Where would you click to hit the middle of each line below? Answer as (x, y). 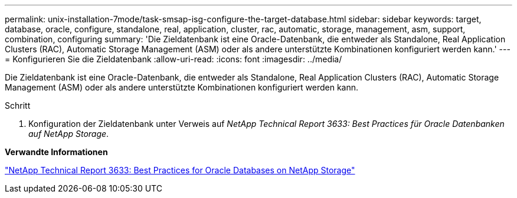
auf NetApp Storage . (69, 134)
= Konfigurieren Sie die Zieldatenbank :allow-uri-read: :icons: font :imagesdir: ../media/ (174, 59)
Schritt (18, 105)
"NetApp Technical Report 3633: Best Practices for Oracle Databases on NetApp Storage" (180, 170)
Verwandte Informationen (56, 152)
